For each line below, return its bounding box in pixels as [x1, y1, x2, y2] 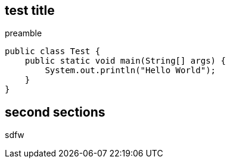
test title [5, 3, 55, 18]
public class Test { [5, 46, 101, 57]
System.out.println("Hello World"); [45, 65, 216, 76]
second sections [5, 104, 105, 120]
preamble [5, 28, 42, 39]
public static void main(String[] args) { [24, 56, 226, 66]
